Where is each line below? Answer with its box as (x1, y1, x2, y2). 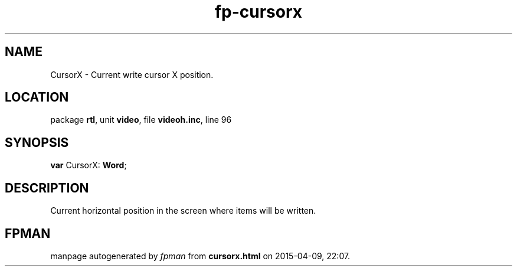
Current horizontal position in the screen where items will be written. (50, 205, 316, 216)
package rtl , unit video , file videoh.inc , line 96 (50, 115, 232, 125)
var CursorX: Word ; (50, 160, 127, 171)
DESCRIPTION (5, 180, 89, 195)
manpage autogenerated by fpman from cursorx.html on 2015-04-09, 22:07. (50, 250, 351, 261)
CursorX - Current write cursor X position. (50, 69, 214, 80)
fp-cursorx (214, 2, 303, 22)
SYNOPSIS (5, 135, 69, 150)
